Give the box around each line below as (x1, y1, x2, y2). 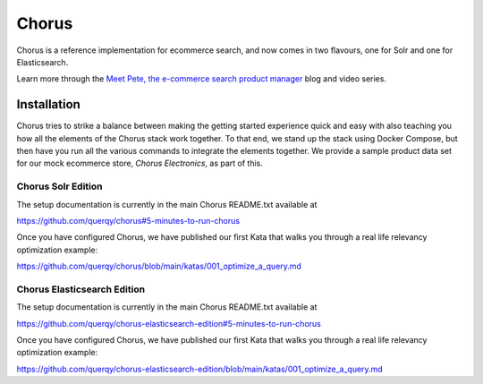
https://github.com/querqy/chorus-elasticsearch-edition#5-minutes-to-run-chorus (16, 318, 321, 329)
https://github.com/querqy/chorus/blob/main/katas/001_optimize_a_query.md (16, 260, 301, 272)
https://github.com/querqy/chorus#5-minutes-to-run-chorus (16, 215, 241, 226)
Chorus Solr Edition (16, 180, 103, 192)
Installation (16, 97, 80, 112)
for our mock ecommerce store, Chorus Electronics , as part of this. (16, 158, 263, 169)
